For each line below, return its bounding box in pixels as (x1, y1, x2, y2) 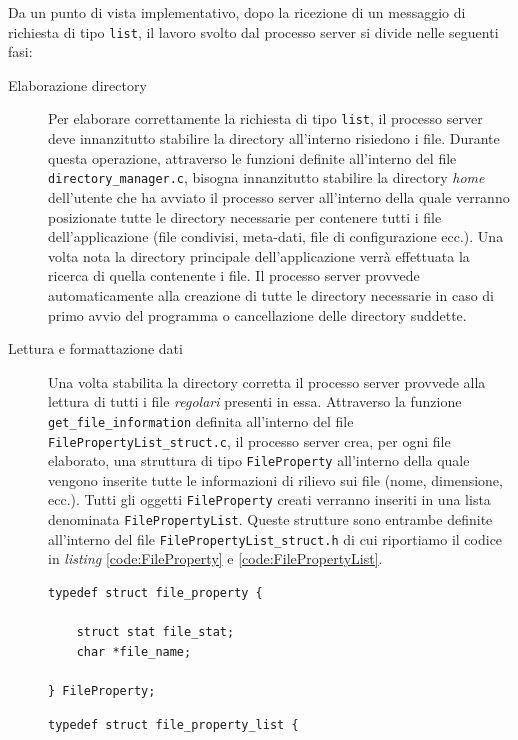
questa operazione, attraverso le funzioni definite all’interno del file (48, 147, 457, 168)
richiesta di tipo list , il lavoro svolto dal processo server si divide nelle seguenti (8, 21, 499, 42)
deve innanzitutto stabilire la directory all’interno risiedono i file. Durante (48, 128, 500, 149)
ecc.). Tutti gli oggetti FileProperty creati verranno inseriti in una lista (48, 489, 491, 510)
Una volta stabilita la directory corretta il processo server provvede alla (48, 371, 486, 392)
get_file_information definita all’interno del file (48, 410, 354, 431)
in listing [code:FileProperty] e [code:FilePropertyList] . (48, 548, 383, 569)
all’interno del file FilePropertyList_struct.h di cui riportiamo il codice (48, 528, 503, 549)
